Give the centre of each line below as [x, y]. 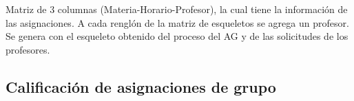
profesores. [28, 49]
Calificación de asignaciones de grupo [141, 86]
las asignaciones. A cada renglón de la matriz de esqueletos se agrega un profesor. [177, 22]
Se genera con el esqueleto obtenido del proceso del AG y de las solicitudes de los [177, 36]
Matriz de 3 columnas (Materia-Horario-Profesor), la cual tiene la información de [177, 9]
